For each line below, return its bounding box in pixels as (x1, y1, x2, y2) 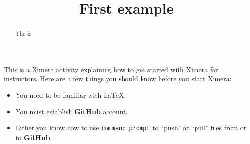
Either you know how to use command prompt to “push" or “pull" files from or (15, 123, 247, 133)
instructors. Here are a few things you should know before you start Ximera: (4, 73, 232, 84)
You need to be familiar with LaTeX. (15, 90, 126, 100)
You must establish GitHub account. (15, 106, 128, 116)
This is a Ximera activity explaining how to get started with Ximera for (4, 64, 218, 74)
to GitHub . (15, 132, 52, 142)
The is (15, 29, 32, 37)
